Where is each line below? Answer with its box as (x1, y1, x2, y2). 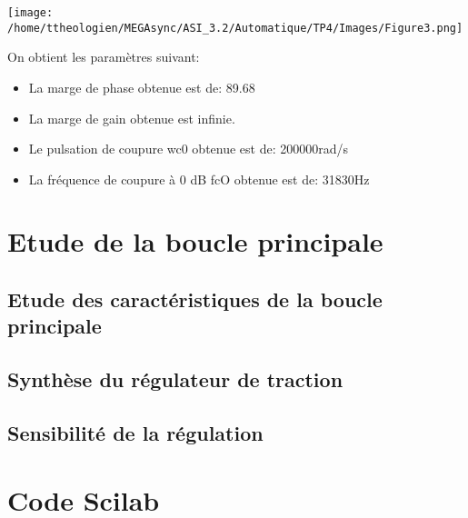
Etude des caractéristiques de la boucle (7, 285, 383, 314)
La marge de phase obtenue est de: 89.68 (28, 77, 255, 96)
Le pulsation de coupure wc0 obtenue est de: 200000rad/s (28, 139, 349, 158)
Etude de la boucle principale (7, 223, 383, 260)
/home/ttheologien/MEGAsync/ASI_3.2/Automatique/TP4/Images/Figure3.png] (7, 21, 463, 35)
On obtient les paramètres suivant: (7, 47, 200, 66)
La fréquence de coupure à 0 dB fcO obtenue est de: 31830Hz (28, 169, 370, 188)
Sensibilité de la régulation (7, 419, 264, 446)
